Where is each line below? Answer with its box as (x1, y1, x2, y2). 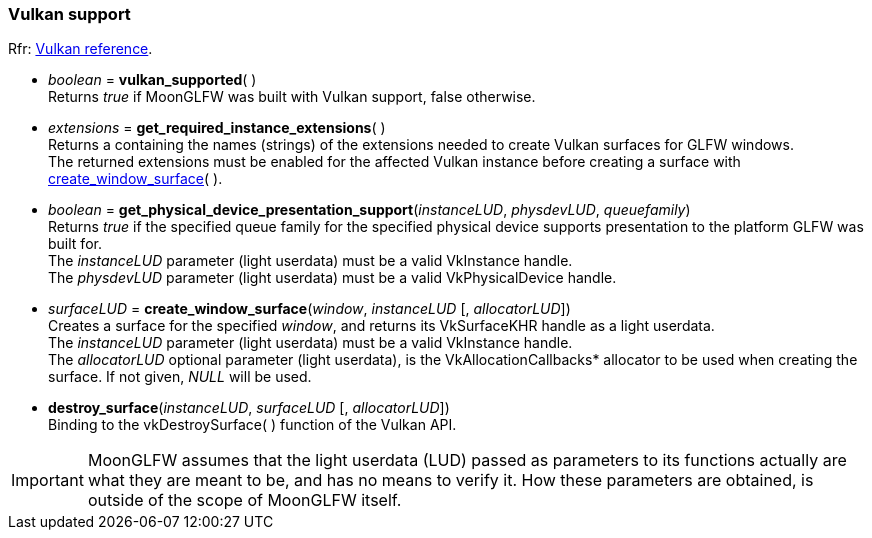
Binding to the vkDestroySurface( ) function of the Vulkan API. (48, 416, 457, 434)
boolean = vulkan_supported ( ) (48, 71, 257, 89)
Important (11, 470, 84, 491)
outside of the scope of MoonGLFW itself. (87, 490, 402, 511)
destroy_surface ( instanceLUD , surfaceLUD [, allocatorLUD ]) (48, 399, 450, 417)
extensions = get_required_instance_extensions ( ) (48, 119, 386, 137)
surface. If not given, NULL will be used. (48, 368, 312, 386)
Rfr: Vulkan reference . (8, 40, 153, 58)
